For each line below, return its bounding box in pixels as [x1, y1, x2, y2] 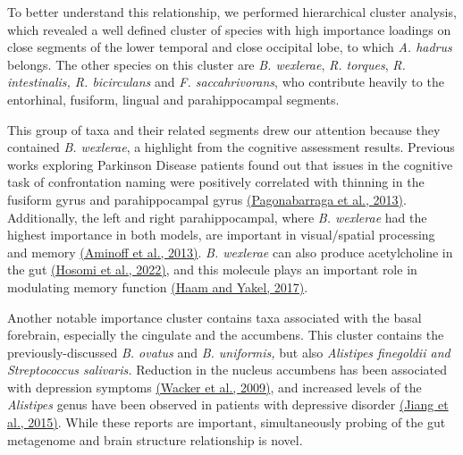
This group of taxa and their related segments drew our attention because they [7, 120, 441, 139]
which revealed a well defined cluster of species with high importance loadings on [7, 20, 451, 38]
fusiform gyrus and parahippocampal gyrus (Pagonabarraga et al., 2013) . [7, 190, 407, 208]
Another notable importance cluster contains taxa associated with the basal [7, 308, 422, 326]
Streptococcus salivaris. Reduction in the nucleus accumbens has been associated [7, 360, 448, 379]
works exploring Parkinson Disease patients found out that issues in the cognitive [7, 155, 453, 173]
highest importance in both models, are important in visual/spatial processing [7, 225, 435, 244]
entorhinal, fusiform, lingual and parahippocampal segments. [7, 89, 340, 108]
